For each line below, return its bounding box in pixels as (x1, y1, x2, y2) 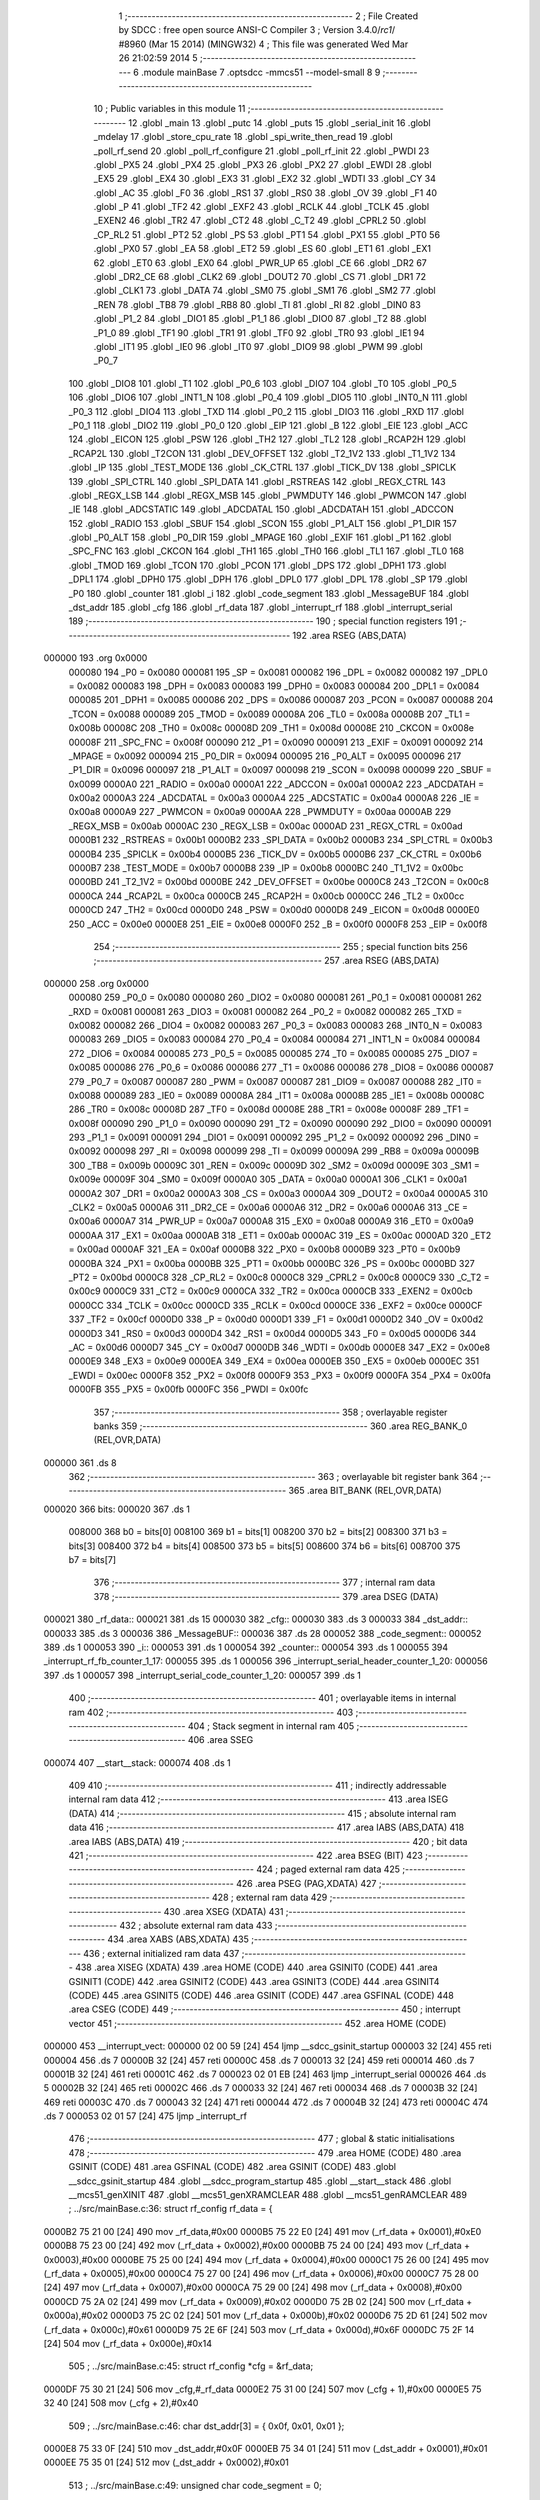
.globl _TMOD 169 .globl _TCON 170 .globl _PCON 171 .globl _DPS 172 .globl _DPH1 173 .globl (68, 559, 447, 571)
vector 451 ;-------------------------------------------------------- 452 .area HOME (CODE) (68, 2017, 447, 2029)
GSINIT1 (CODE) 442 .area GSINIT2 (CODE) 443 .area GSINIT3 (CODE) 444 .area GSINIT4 (68, 1975, 440, 1987)
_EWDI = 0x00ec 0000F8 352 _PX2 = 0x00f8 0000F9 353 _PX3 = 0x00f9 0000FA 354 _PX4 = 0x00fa (68, 1369, 492, 1381)
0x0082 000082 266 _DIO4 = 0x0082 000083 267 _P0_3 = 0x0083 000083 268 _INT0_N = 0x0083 (68, 1019, 483, 1031)
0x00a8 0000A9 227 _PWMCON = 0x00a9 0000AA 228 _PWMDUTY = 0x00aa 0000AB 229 (68, 806, 452, 818)
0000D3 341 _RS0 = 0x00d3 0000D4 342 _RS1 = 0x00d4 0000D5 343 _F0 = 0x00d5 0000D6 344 (68, 1327, 477, 1339)
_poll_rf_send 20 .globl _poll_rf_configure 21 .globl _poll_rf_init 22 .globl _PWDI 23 (93, 145, 430, 157)
